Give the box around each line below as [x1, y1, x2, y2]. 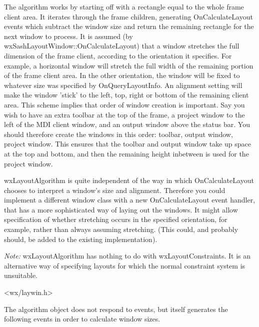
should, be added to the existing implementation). [4, 233, 157, 244]
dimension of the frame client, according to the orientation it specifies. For [4, 50, 232, 60]
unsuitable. [4, 270, 37, 280]
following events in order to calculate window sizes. [4, 313, 160, 324]
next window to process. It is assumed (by [4, 30, 133, 41]
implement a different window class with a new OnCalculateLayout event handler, [4, 194, 255, 205]
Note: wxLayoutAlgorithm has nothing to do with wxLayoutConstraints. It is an [4, 250, 251, 261]
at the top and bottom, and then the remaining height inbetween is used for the [4, 148, 249, 158]
